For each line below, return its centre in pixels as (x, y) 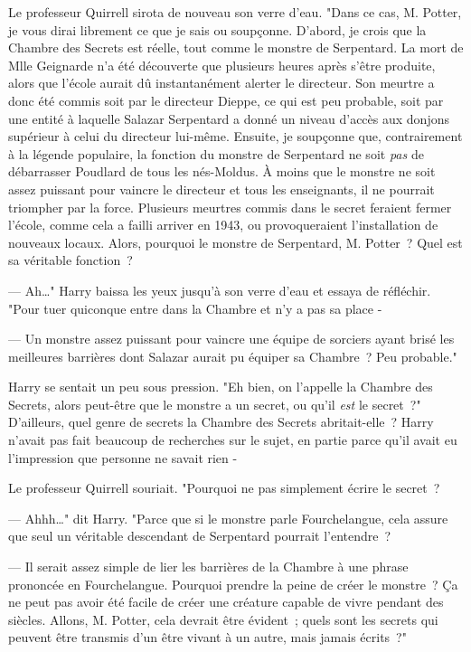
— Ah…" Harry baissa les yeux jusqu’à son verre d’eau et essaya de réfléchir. (220, 290)
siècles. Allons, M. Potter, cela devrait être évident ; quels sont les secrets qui (223, 619)
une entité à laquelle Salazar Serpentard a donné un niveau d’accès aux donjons (229, 118)
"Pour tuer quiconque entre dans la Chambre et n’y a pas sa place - (195, 308)
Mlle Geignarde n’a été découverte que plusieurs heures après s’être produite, (222, 65)
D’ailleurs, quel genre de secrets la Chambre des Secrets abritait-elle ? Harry (221, 422)
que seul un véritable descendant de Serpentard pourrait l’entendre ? (200, 536)
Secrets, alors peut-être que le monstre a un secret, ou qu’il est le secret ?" (215, 404)
